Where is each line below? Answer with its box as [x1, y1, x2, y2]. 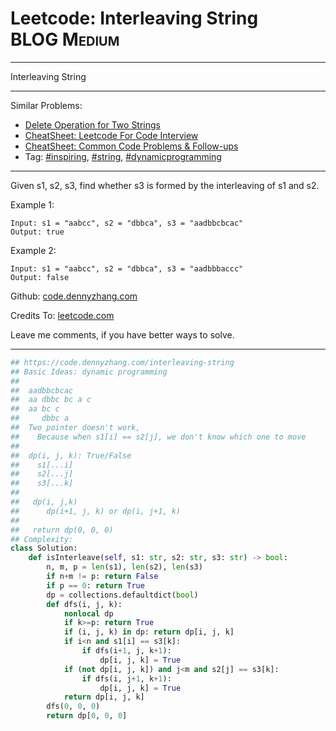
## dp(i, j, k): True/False [10, 450, 132, 461]
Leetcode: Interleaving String [10, 7, 259, 30]
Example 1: [10, 198, 55, 211]
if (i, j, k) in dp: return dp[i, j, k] [63, 627, 235, 637]
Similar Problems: [10, 99, 83, 111]
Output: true [10, 227, 65, 237]
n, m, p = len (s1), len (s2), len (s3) [46, 562, 203, 572]
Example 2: [10, 244, 57, 256]
